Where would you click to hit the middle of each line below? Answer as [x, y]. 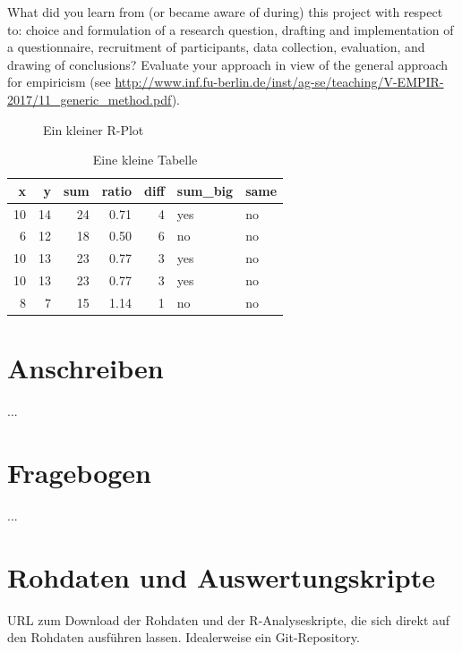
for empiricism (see [59, 82]
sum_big [205, 190]
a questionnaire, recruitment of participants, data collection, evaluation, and [216, 47]
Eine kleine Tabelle [145, 160]
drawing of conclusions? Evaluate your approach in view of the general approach [228, 64]
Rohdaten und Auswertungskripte [221, 576]
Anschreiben [86, 368]
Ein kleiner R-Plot [94, 129]
